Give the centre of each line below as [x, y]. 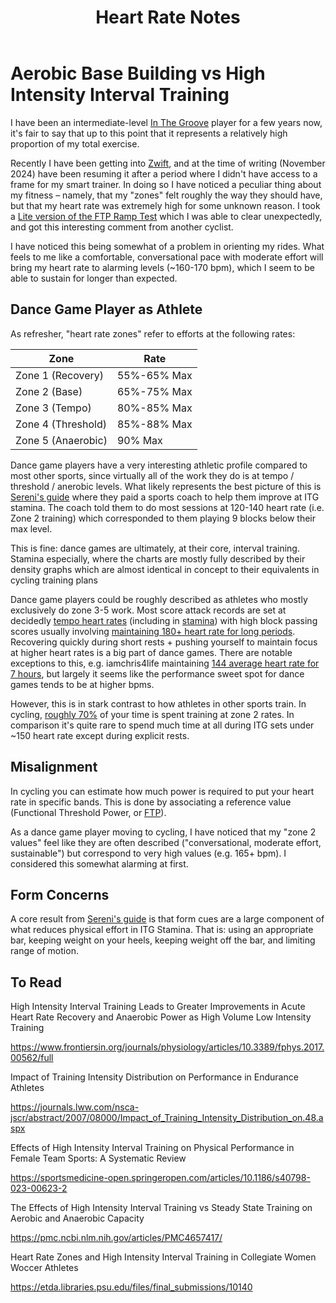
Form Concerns [60, 894]
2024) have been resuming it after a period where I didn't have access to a [164, 173]
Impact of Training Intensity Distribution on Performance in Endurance [154, 1077]
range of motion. [44, 951]
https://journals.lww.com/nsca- [75, 1107]
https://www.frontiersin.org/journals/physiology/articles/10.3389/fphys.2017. [167, 1047]
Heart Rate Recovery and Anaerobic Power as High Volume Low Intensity [161, 1017]
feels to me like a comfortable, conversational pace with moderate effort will [167, 257]
